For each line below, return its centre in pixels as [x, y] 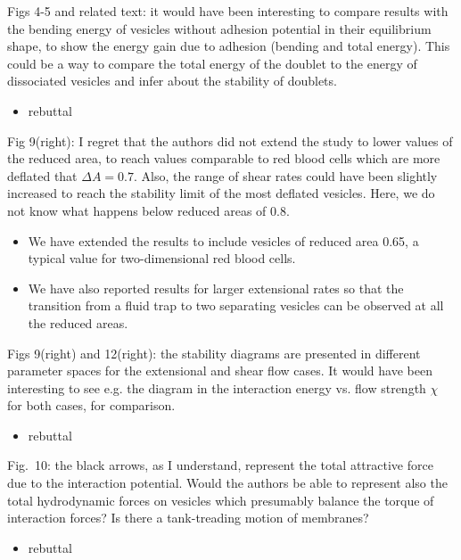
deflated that [42, 175]
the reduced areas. [78, 322]
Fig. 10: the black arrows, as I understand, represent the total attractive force [220, 465]
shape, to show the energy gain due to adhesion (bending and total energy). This [229, 46]
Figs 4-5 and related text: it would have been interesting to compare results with [228, 11]
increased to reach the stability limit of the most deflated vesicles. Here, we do [221, 193]
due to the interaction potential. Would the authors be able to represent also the [227, 483]
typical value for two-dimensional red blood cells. [162, 258]
